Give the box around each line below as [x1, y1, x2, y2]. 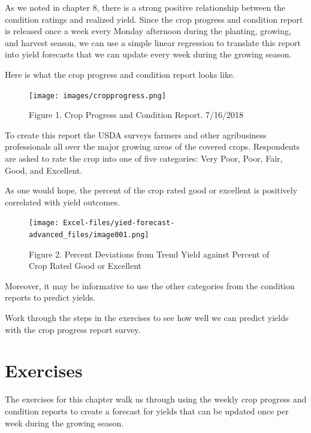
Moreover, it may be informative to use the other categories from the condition [5, 279, 295, 292]
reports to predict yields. [5, 291, 96, 304]
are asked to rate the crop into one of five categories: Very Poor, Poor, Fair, [5, 152, 283, 164]
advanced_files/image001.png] [29, 231, 149, 240]
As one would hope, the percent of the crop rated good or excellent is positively [5, 184, 298, 196]
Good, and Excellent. [5, 163, 83, 176]
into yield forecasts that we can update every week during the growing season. [5, 48, 292, 60]
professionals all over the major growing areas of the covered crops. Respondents [5, 140, 300, 153]
